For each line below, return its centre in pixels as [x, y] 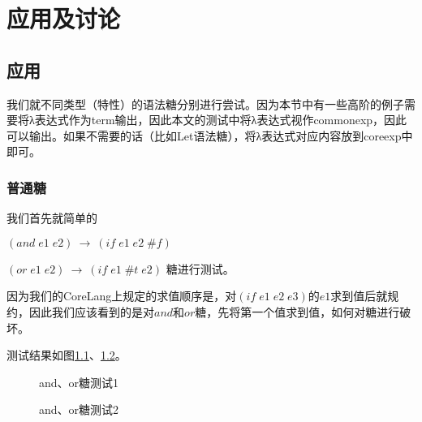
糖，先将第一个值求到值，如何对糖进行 [297, 311]
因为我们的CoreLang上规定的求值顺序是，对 [122, 296]
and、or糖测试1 [79, 382]
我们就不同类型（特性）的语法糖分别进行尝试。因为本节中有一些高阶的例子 [205, 103]
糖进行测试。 [200, 268]
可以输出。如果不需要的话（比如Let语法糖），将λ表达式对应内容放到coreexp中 [210, 135]
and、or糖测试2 [79, 409]
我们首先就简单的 [52, 218]
